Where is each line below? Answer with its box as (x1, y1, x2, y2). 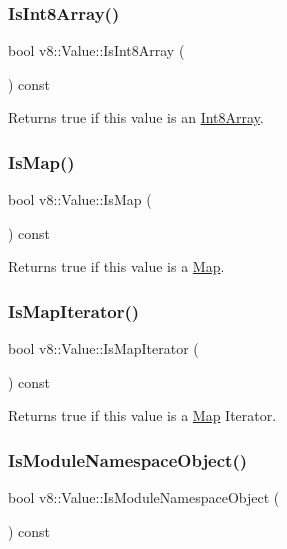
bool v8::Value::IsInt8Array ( (8, 40, 185, 61)
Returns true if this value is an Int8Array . (8, 107, 264, 128)
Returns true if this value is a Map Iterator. (8, 405, 277, 426)
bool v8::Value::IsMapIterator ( (8, 338, 199, 359)
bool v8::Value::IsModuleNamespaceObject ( (8, 487, 280, 508)
